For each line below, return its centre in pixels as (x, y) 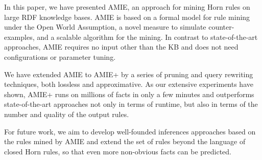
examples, (19, 37)
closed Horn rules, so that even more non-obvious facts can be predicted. (118, 151)
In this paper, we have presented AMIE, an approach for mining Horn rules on (127, 7)
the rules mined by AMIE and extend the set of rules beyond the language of (125, 141)
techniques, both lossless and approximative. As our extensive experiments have (129, 84)
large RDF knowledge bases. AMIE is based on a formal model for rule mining (127, 17)
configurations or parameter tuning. (60, 56)
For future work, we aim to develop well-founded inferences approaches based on (130, 131)
